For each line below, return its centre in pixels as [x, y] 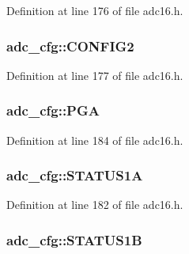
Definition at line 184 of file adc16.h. [95, 140]
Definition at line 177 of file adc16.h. [95, 75]
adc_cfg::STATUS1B [74, 239]
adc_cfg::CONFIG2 [70, 45]
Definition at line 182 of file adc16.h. [95, 205]
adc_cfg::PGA [53, 110]
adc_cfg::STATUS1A [75, 175]
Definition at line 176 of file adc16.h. [95, 10]
